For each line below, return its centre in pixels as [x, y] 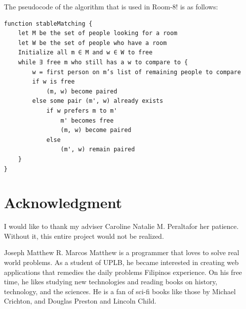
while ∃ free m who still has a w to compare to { [103, 62]
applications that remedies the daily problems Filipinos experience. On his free [123, 272]
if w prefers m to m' [82, 110]
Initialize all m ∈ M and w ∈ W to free [85, 53]
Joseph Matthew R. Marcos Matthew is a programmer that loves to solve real [122, 252]
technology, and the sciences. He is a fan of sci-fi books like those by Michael [120, 291]
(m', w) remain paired [98, 150]
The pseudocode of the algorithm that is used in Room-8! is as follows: [111, 6]
